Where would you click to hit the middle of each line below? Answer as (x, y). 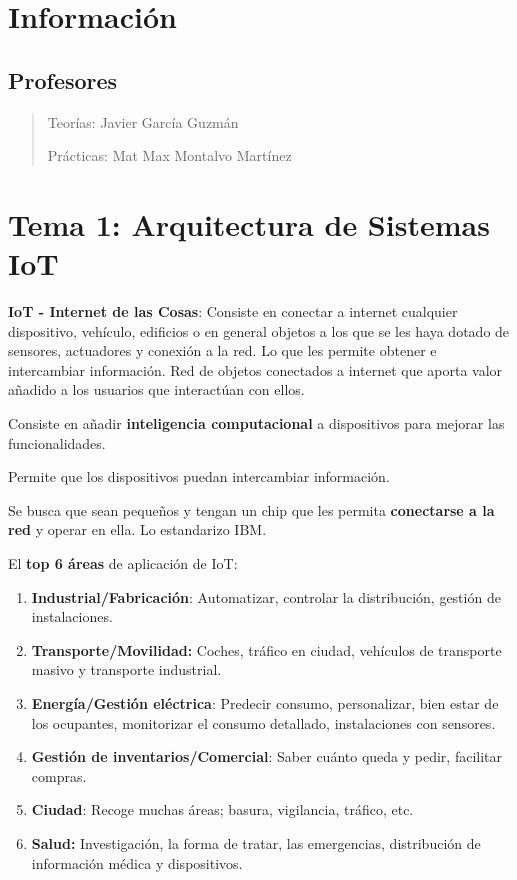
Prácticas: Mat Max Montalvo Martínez (169, 155)
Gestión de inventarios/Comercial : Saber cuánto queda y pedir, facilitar (267, 756)
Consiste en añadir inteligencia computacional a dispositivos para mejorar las (256, 423)
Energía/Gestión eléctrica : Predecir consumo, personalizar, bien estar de (265, 702)
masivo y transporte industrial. (126, 669)
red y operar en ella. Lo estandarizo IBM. (137, 529)
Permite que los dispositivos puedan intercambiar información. (199, 476)
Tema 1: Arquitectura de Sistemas (249, 223)
